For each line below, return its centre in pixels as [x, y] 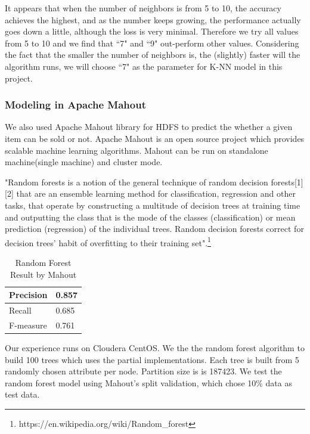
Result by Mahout [44, 274]
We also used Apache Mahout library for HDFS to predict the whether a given [149, 127]
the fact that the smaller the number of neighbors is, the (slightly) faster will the [153, 55]
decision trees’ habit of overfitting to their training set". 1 [108, 241]
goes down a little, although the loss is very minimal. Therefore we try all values [152, 31]
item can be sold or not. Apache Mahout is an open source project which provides [155, 138]
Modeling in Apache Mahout [75, 105]
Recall [20, 310]
